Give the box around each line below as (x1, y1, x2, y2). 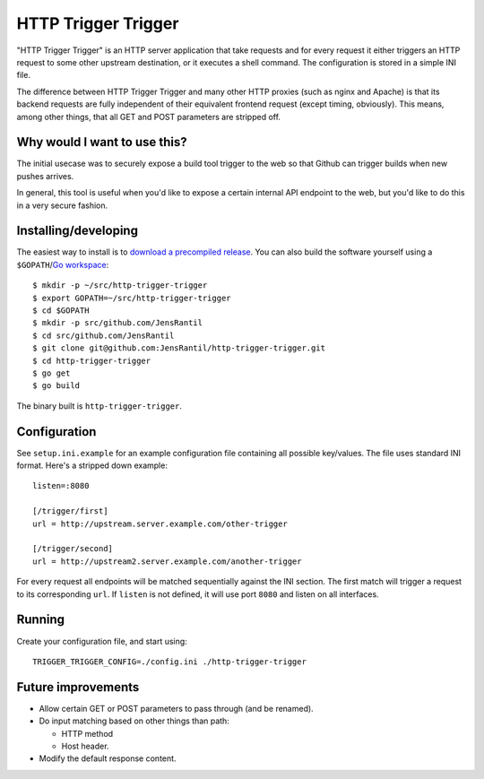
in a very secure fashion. (16, 200, 108, 211)
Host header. (61, 740, 109, 751)
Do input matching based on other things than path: (39, 715, 230, 726)
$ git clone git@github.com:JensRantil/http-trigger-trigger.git (32, 343, 326, 353)
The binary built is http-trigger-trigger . (16, 400, 183, 411)
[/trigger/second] (32, 543, 114, 554)
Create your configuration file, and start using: (16, 636, 187, 646)
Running (16, 612, 65, 628)
